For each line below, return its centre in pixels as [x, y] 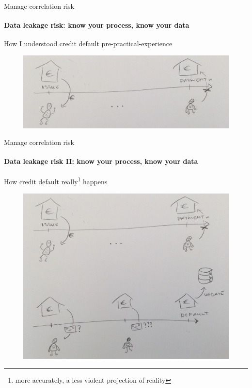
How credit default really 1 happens [56, 181]
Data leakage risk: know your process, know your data [97, 25]
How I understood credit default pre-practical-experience [88, 44]
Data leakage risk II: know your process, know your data [101, 161]
